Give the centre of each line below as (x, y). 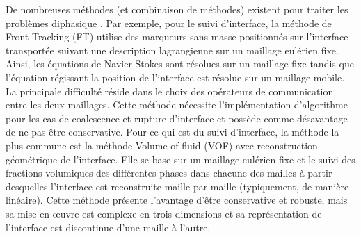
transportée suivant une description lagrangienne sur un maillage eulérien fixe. (172, 50)
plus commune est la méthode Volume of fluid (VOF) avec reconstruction (162, 145)
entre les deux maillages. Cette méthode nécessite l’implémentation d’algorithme (177, 105)
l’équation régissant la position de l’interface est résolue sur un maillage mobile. (175, 77)
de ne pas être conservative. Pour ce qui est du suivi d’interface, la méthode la (173, 132)
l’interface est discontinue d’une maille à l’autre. (108, 227)
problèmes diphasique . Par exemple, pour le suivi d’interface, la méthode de (169, 23)
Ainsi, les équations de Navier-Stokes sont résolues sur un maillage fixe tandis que (180, 64)
